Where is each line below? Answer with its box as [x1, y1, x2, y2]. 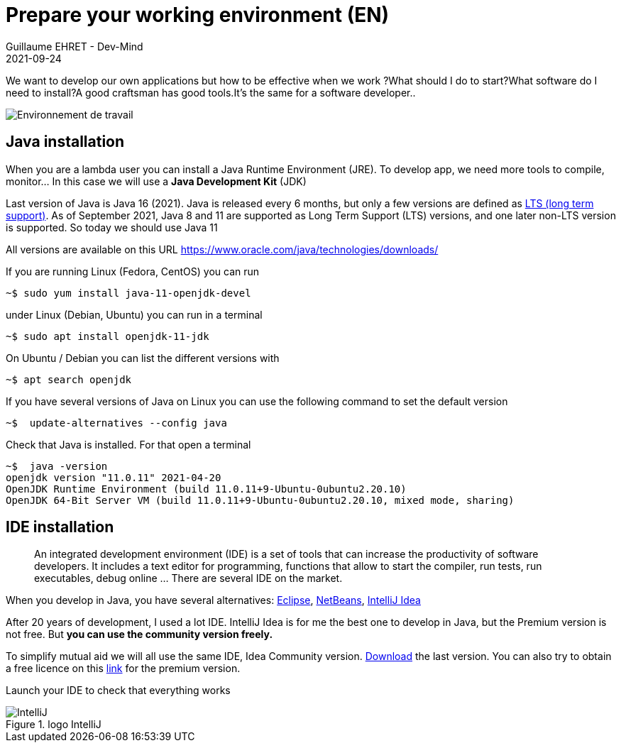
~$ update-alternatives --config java [6, 417, 227, 429]
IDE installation [6, 518, 114, 537]
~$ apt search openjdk [6, 373, 132, 385]
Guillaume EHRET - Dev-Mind [6, 40, 143, 53]
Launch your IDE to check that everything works [6, 684, 231, 697]
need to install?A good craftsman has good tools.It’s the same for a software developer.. [6, 86, 416, 99]
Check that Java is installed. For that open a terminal [6, 438, 251, 451]
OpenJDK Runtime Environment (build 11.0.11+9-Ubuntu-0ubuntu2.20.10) [6, 483, 407, 495]
